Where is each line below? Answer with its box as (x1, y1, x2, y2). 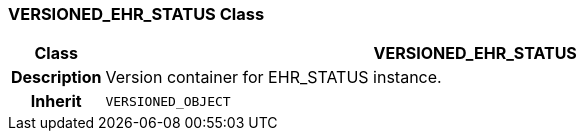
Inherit (30, 91, 82, 112)
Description (11, 67, 102, 88)
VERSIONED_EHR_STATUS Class (8, 4, 265, 24)
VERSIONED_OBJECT (105, 93, 231, 109)
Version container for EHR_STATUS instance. (105, 67, 442, 88)
